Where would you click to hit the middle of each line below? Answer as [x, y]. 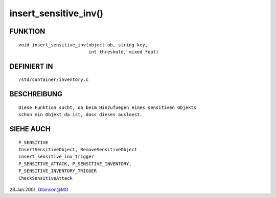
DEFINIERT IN [31, 66]
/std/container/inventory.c [54, 80]
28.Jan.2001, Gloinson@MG [39, 189]
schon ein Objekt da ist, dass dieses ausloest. [80, 115]
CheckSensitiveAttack [45, 178]
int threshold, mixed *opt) [124, 52]
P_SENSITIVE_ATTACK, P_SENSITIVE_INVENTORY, [75, 164]
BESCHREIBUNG [36, 94]
